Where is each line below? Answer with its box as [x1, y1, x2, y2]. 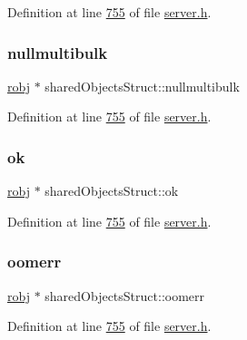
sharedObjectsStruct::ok [44, 181, 179, 200]
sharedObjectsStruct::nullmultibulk [44, 76, 240, 95]
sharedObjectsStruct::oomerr [44, 286, 205, 305]
